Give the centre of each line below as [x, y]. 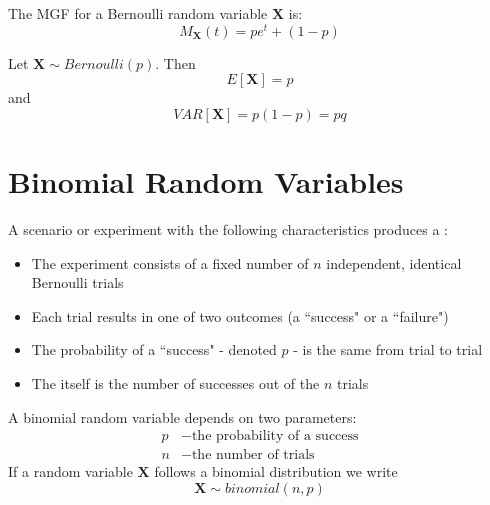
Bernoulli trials [77, 282]
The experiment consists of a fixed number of [170, 262]
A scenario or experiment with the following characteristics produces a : [228, 228]
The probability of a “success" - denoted [154, 349]
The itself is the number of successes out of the [175, 382]
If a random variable [70, 471]
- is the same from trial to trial [388, 349]
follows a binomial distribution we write [276, 471]
